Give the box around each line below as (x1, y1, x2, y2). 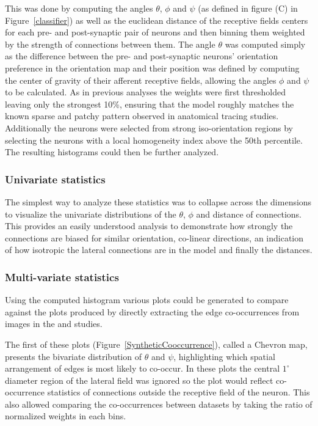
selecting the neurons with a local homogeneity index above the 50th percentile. (5, 133, 303, 146)
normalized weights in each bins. (5, 409, 126, 422)
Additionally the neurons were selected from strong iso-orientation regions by (5, 121, 293, 134)
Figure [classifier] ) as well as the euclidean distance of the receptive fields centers (5, 13, 308, 26)
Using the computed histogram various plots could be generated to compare (5, 293, 289, 306)
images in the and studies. (5, 317, 103, 330)
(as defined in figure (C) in (198, 2, 298, 14)
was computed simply (225, 37, 306, 50)
